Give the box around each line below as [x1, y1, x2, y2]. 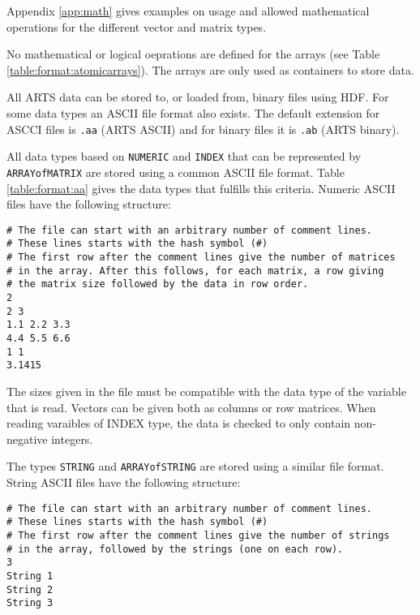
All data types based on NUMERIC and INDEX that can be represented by [6, 148, 362, 165]
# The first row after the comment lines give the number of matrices [6, 252, 396, 264]
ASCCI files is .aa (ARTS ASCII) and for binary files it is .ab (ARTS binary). [6, 120, 400, 137]
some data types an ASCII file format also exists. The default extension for [6, 104, 380, 121]
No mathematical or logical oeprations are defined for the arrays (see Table [6, 45, 380, 62]
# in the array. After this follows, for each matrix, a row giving [6, 264, 384, 277]
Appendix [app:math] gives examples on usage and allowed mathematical [6, 2, 370, 19]
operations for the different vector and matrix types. [6, 18, 267, 35]
